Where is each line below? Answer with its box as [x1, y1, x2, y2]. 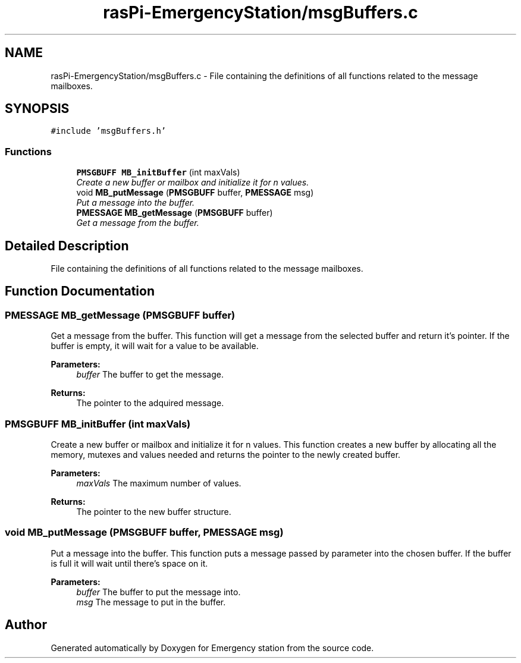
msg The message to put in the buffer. [76, 596, 226, 607]
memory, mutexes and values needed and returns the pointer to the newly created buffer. [51, 450, 401, 460]
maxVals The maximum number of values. [76, 478, 241, 488]
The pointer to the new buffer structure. [76, 507, 231, 517]
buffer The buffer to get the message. [76, 369, 224, 380]
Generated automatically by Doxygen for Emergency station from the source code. [51, 642, 374, 653]
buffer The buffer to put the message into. [76, 586, 241, 597]
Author [5, 617, 47, 633]
